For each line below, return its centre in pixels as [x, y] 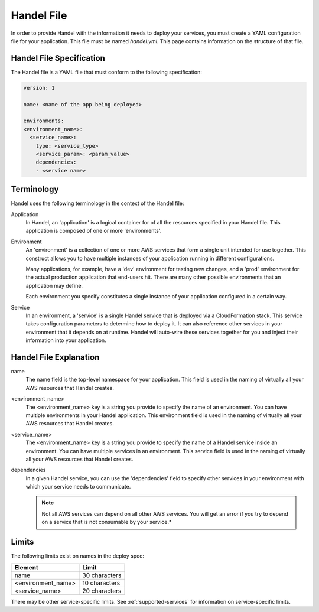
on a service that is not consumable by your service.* [107, 522]
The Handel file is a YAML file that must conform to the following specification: [106, 72]
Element [26, 567]
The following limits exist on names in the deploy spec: [77, 556]
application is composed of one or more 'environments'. [94, 231]
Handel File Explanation [55, 357]
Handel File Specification [58, 58]
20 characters [102, 591]
